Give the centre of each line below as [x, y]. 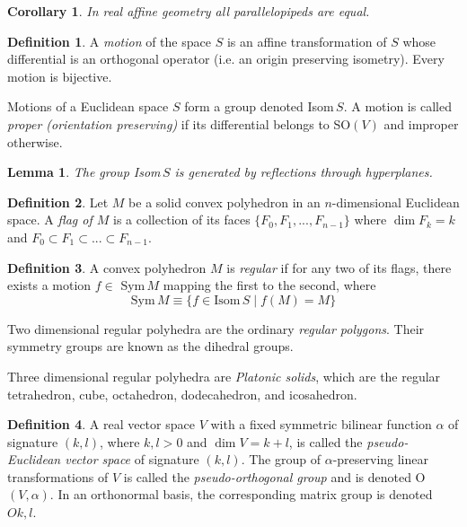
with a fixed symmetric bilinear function [321, 424]
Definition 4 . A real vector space [101, 424]
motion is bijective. [60, 76]
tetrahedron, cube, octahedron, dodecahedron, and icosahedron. [182, 394]
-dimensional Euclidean [396, 202]
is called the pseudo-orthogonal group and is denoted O [274, 476]
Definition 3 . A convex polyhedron [107, 267]
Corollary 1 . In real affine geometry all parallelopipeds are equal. [189, 11]
